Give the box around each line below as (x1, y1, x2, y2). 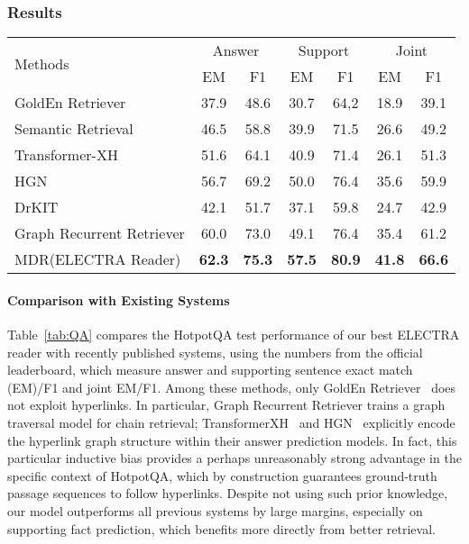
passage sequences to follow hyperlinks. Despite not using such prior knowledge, (7, 484, 448, 503)
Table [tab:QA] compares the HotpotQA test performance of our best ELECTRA (7, 325, 460, 344)
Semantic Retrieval (14, 118, 133, 140)
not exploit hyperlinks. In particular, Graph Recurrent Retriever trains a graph (7, 395, 446, 414)
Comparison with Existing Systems (7, 290, 230, 309)
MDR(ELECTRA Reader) (14, 249, 181, 270)
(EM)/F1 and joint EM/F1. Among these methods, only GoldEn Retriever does (7, 377, 456, 396)
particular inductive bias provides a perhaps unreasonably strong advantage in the (7, 449, 462, 467)
